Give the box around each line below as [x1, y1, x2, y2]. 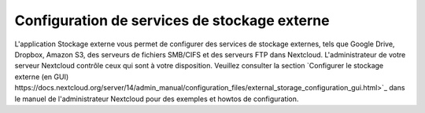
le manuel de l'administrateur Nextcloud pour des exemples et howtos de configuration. [14, 94, 299, 104]
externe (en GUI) [14, 71, 69, 82]
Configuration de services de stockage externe [14, 12, 330, 29]
